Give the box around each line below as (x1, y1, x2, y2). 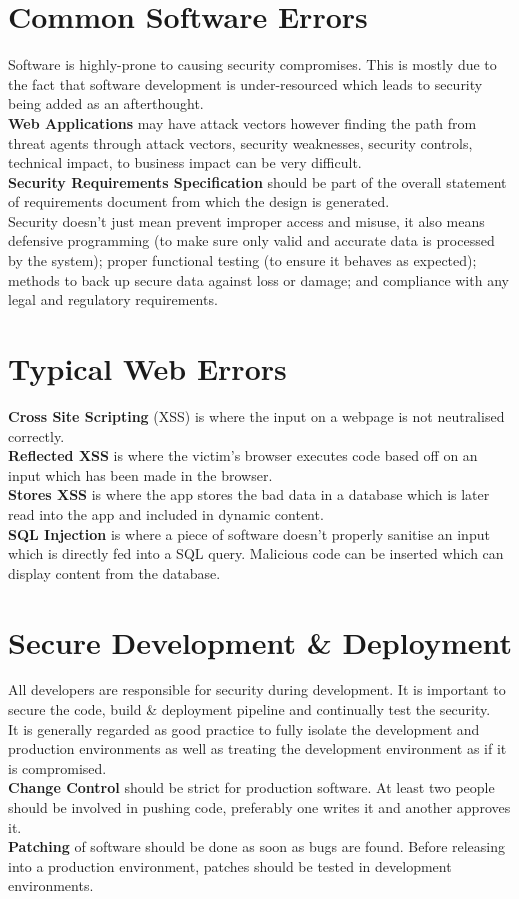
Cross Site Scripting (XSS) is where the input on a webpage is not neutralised (8, 405, 505, 426)
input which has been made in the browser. (8, 464, 273, 485)
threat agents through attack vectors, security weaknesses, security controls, (8, 132, 473, 153)
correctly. (8, 425, 65, 446)
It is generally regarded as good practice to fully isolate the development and (8, 718, 480, 739)
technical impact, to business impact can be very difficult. (8, 152, 362, 173)
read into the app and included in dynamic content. (8, 503, 324, 524)
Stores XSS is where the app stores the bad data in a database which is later (8, 484, 490, 505)
